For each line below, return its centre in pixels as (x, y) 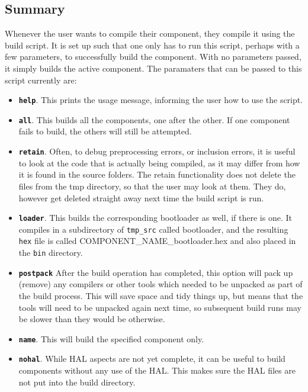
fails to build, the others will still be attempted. (105, 131)
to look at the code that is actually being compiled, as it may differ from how (159, 163)
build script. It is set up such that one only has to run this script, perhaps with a (152, 45)
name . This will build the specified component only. (111, 338)
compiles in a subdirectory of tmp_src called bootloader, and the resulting (153, 229)
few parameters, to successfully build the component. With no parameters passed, (153, 57)
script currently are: (41, 80)
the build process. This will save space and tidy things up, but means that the (161, 295)
